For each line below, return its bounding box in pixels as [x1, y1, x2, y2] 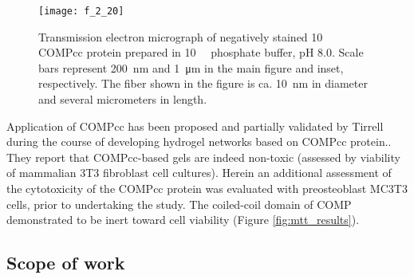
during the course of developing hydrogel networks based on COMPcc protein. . [6, 133, 392, 150]
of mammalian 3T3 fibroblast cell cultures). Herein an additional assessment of [6, 164, 392, 181]
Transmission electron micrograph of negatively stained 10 [38, 28, 323, 45]
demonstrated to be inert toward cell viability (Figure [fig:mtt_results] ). [6, 211, 360, 228]
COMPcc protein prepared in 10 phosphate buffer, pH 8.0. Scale [38, 44, 364, 61]
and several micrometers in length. [38, 91, 207, 108]
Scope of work [6, 250, 125, 275]
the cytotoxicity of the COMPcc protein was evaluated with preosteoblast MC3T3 [6, 180, 408, 196]
